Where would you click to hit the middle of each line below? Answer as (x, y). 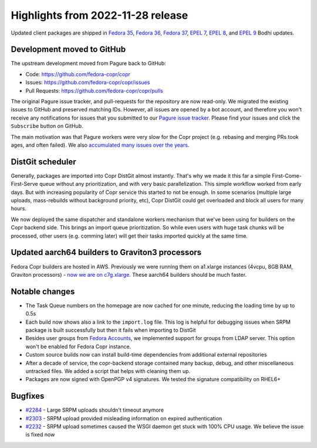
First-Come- (287, 175)
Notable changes (43, 291)
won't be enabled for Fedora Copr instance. (78, 347)
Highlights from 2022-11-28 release (100, 15)
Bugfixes (28, 396)
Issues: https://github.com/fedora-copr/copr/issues (88, 83)
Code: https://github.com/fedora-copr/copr (78, 74)
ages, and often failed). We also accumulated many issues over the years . (100, 145)
